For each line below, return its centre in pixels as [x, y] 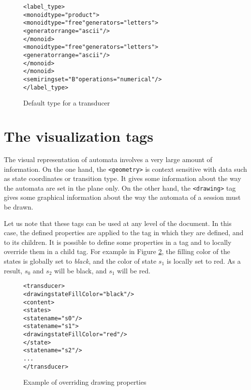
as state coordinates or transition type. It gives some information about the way [123, 178]
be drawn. [19, 207]
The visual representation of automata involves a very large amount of [108, 159]
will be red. [134, 270]
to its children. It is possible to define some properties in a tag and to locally [118, 242]
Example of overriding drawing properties [85, 382]
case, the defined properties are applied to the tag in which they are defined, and [124, 232]
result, [13, 270]
